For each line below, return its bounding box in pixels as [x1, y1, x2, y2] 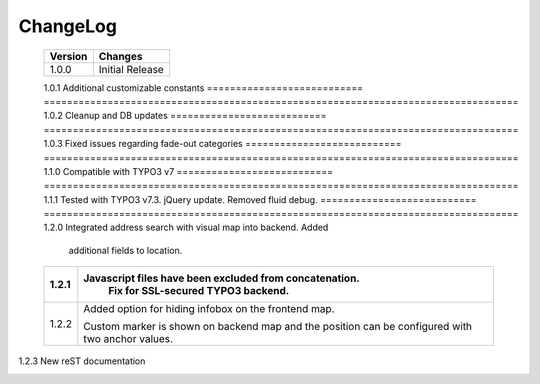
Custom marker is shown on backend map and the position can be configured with [83, 320, 473, 334]
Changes [98, 49, 143, 63]
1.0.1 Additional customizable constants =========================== [43, 81, 364, 94]
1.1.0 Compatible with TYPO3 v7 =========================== [43, 165, 334, 177]
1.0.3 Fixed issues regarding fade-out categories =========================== [43, 138, 402, 150]
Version [49, 49, 88, 63]
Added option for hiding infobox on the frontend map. [83, 302, 335, 316]
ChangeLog [18, 15, 117, 37]
